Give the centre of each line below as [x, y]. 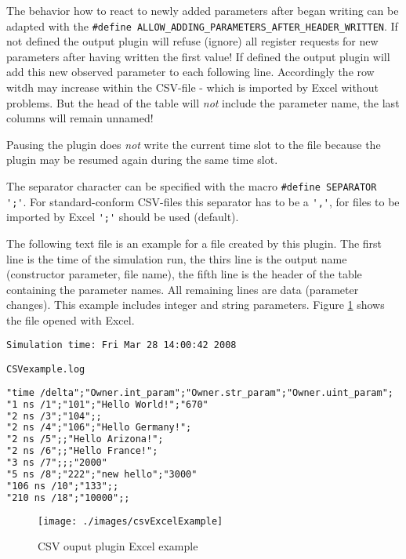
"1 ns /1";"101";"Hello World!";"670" [107, 404]
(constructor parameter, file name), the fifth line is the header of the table [184, 274]
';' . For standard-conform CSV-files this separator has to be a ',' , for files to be [203, 201]
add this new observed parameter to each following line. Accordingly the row [190, 72]
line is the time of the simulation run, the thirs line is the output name [177, 258]
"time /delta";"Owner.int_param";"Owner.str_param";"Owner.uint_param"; [200, 392]
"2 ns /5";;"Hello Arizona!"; [85, 439]
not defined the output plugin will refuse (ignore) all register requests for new [192, 41]
